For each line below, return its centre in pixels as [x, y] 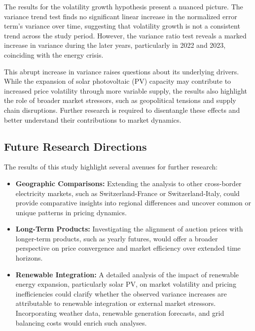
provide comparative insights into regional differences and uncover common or [133, 203]
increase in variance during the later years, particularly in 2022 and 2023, [115, 45]
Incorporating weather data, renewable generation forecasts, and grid [120, 313]
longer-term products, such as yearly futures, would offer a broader [117, 238]
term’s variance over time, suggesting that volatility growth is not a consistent [122, 26]
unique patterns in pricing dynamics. [71, 212]
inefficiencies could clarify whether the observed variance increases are [121, 293]
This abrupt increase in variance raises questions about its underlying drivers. [122, 71]
